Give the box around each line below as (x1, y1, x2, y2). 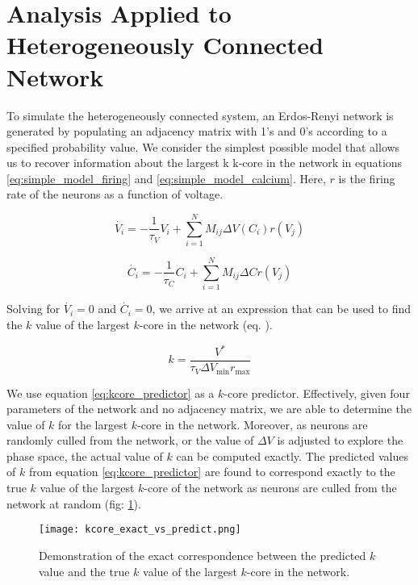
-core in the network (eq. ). (139, 315, 273, 332)
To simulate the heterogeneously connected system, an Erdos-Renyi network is (6, 107, 394, 123)
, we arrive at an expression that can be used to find (152, 300, 411, 317)
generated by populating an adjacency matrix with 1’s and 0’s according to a (6, 123, 387, 140)
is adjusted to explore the (277, 432, 403, 449)
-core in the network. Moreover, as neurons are (137, 416, 368, 432)
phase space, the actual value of (6, 447, 163, 464)
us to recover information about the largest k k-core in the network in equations (6, 154, 403, 171)
